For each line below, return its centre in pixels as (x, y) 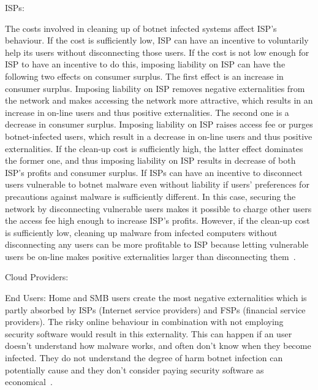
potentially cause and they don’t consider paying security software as (134, 369)
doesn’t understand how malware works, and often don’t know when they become (158, 346)
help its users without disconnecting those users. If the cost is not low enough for (157, 52)
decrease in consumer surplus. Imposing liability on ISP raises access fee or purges (159, 124)
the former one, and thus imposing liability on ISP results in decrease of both (150, 160)
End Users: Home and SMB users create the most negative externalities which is (156, 298)
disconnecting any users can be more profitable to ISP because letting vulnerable (157, 244)
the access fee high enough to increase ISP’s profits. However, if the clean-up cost (157, 220)
